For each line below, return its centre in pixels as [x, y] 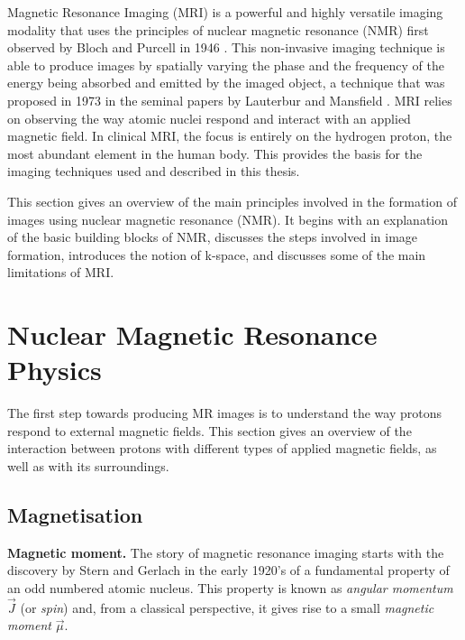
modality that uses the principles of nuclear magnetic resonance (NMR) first [218, 29]
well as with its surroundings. [88, 466]
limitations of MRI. [61, 272]
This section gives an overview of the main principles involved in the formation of [232, 201]
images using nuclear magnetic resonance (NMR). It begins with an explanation [228, 219]
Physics [55, 370]
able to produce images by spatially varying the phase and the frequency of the [226, 65]
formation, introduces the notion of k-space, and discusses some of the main [217, 254]
